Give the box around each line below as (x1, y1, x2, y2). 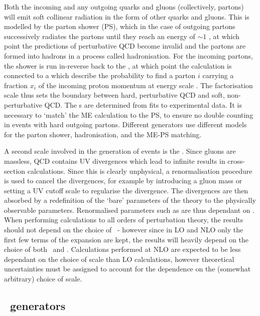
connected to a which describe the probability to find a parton (4, 70, 196, 81)
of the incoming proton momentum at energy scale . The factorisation (38, 80, 253, 90)
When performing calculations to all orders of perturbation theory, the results (4, 214, 243, 225)
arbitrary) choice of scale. (4, 273, 82, 284)
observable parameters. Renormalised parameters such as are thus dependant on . (4, 204, 255, 215)
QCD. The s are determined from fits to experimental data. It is (44, 99, 242, 110)
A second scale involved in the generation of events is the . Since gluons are (4, 146, 236, 156)
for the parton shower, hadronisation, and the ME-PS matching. (4, 129, 202, 139)
